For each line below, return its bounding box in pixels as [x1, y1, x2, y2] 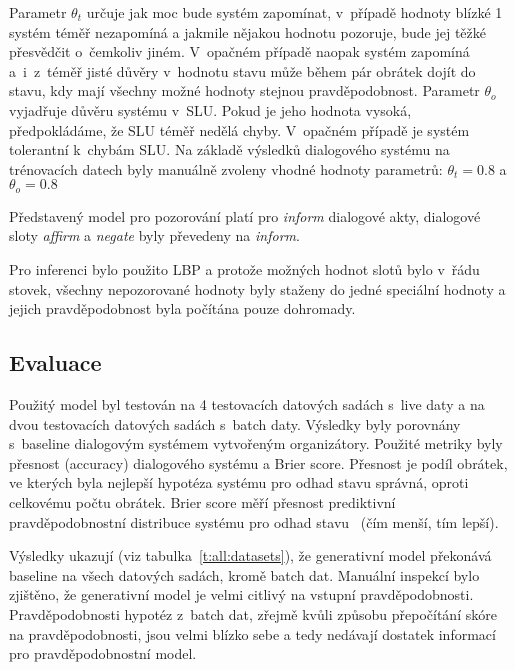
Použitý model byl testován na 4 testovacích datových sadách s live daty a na [9, 393, 485, 414]
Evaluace [9, 347, 102, 378]
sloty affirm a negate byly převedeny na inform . [9, 225, 300, 246]
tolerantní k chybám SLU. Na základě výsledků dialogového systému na [9, 139, 450, 160]
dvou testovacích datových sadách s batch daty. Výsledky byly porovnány [9, 413, 461, 434]
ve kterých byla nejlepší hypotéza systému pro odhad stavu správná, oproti [9, 472, 469, 493]
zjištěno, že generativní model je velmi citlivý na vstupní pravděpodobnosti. [9, 584, 474, 605]
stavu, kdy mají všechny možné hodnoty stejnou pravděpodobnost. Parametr [9, 80, 480, 101]
